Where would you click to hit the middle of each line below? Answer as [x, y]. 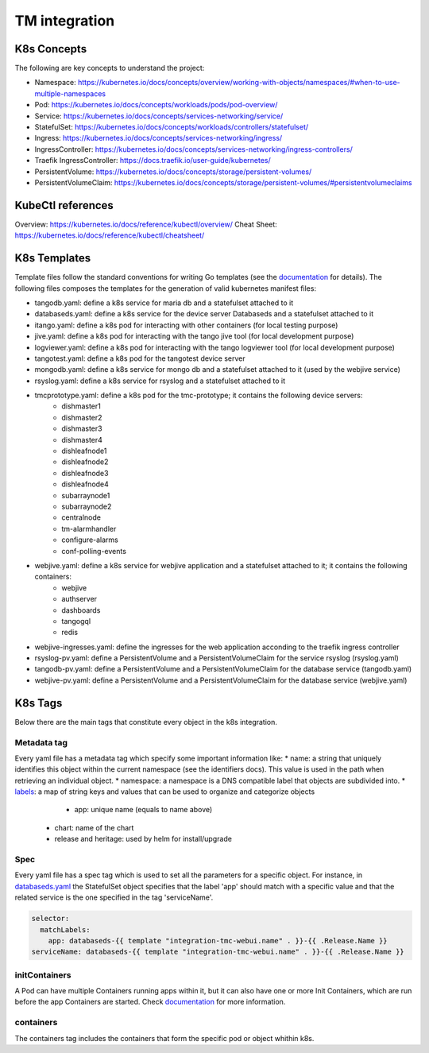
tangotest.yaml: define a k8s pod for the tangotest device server [140, 358]
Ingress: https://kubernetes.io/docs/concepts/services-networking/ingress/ [158, 138]
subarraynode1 [86, 495]
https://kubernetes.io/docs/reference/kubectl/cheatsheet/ [110, 235]
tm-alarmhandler [89, 528]
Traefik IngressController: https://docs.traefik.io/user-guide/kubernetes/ [153, 161]
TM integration [65, 21]
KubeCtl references [64, 205]
